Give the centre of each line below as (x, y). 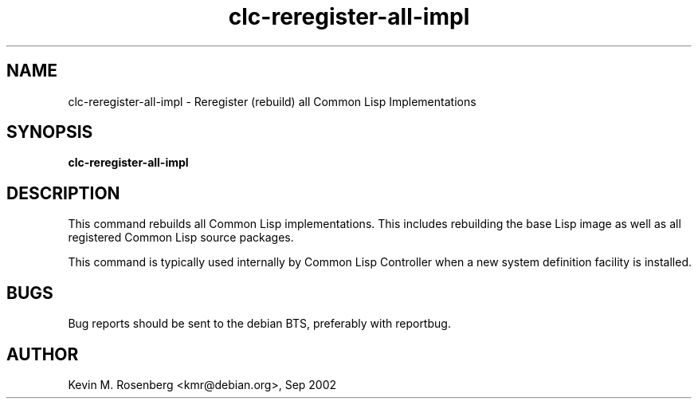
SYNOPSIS (50, 132)
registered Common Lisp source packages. (181, 238)
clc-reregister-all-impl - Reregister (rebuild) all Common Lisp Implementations (272, 101)
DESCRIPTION (63, 193)
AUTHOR (43, 354)
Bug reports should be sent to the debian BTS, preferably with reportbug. (259, 324)
